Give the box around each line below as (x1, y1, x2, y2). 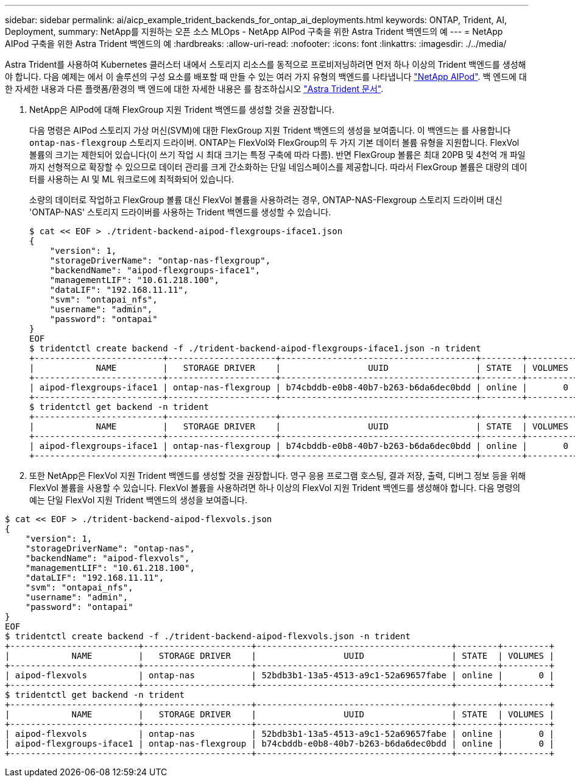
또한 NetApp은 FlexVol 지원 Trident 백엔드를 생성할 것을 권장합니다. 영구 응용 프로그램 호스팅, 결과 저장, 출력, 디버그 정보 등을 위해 (29, 470, 526, 481)
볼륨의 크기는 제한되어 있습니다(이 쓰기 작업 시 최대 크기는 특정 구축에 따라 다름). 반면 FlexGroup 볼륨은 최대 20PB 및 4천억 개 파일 (29, 149, 526, 160)
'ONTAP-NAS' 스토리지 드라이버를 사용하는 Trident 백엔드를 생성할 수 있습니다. (29, 207, 331, 217)
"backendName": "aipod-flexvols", (25, 553, 190, 563)
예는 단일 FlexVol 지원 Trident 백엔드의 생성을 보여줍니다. (29, 495, 247, 505)
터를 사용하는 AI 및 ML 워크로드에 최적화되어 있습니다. (29, 174, 235, 184)
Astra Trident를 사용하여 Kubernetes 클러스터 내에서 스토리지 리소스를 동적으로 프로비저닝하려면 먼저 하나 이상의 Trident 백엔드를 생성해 (5, 59, 526, 70)
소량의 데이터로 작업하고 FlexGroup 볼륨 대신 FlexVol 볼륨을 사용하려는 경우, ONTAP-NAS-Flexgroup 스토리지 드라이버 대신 (29, 195, 503, 205)
